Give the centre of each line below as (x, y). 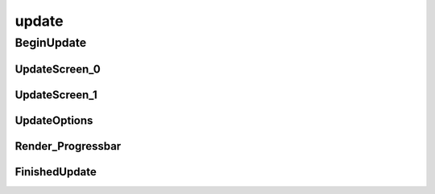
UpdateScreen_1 (56, 95)
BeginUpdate (51, 43)
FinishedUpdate (56, 172)
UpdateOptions (54, 120)
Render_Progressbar (68, 146)
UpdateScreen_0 (58, 69)
